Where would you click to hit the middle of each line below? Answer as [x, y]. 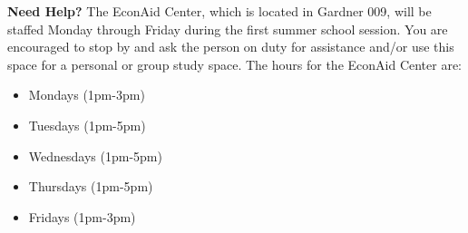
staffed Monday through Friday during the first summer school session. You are [228, 29]
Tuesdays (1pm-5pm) [87, 125]
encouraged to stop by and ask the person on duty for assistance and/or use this [231, 47]
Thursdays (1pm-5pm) [91, 186]
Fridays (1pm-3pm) [82, 216]
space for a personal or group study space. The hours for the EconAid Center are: [235, 64]
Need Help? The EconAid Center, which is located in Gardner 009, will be [219, 11]
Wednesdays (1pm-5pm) [95, 155]
